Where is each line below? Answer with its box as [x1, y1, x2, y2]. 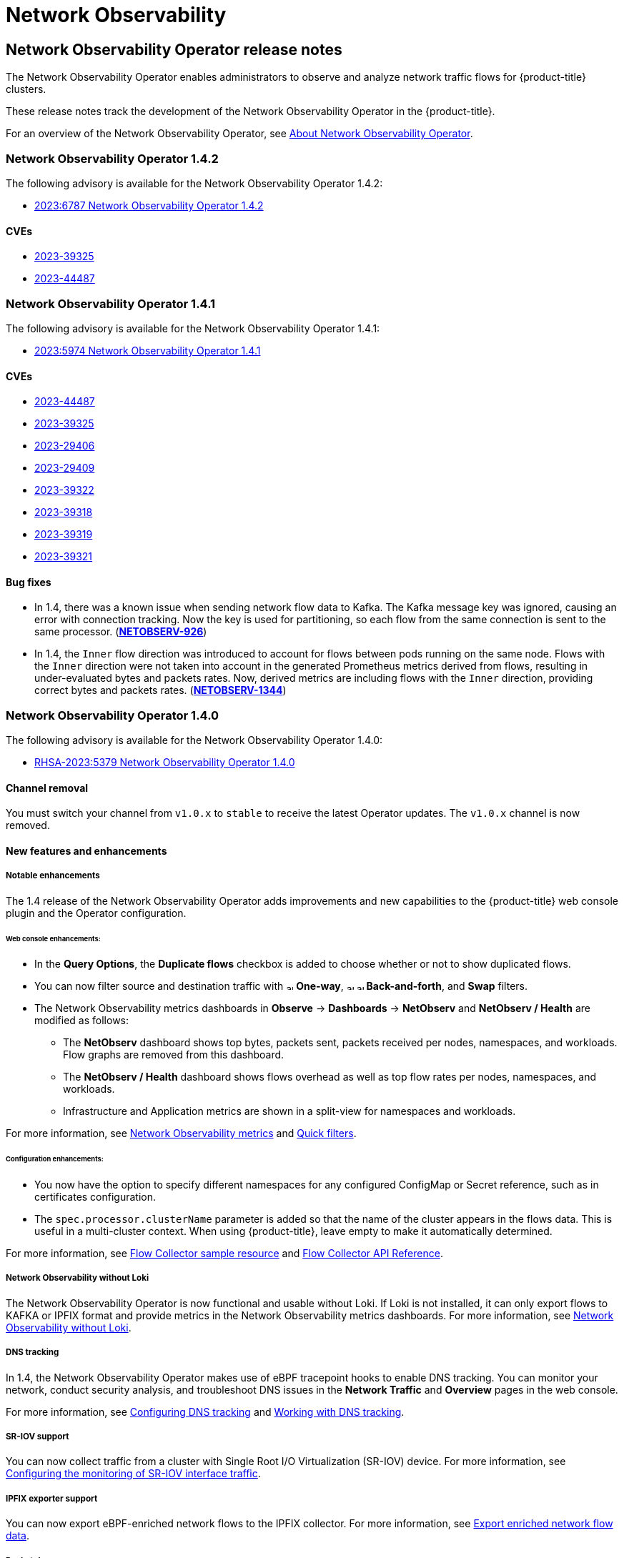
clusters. [6, 83, 46, 96]
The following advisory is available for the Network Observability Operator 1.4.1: [6, 322, 380, 334]
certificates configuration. [34, 1191, 157, 1204]
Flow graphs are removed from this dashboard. [63, 1048, 284, 1061]
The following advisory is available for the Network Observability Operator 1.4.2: [6, 177, 383, 189]
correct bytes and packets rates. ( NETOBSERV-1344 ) [34, 684, 287, 697]
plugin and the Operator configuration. [6, 906, 187, 919]
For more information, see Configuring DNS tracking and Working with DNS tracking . [6, 1405, 405, 1418]
